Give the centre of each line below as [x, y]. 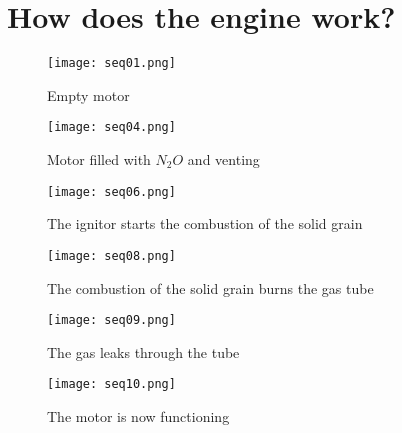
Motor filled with [99, 159]
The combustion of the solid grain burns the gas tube [210, 287]
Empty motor [88, 94]
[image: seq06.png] [111, 191]
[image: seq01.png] [111, 63]
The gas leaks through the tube [143, 351]
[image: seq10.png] [111, 384]
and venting [223, 159]
